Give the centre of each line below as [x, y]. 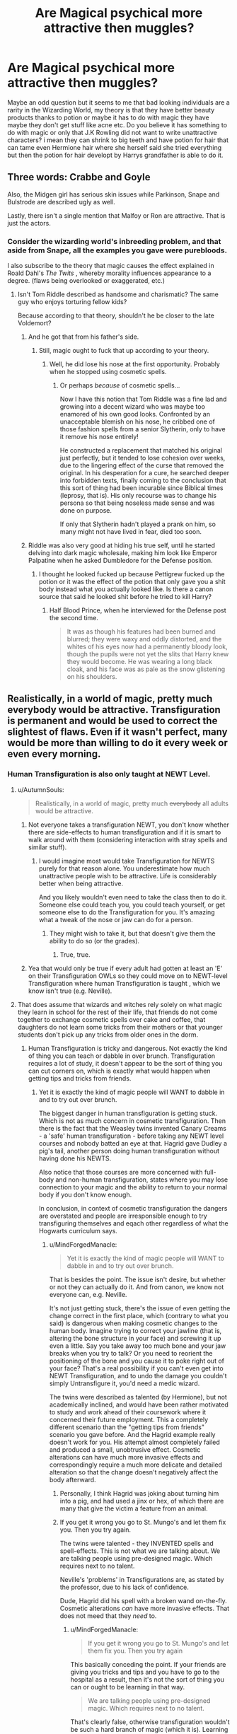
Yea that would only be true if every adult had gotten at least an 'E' [125, 968]
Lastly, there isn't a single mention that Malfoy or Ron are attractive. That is [116, 215]
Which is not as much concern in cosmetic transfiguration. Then [132, 1121]
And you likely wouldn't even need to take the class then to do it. [133, 897]
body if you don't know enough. [85, 1194]
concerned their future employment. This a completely [129, 1419]
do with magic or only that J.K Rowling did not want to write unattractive [112, 132]
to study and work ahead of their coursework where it [128, 1412]
